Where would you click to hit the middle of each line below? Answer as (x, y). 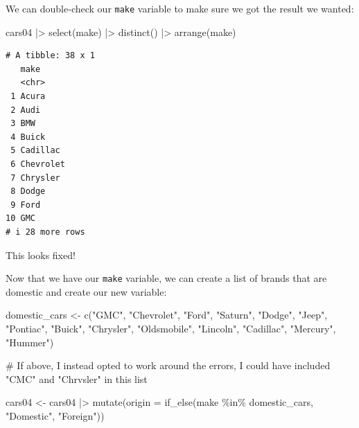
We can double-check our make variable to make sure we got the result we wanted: (180, 8)
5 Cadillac (35, 151)
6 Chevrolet (38, 164)
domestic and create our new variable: (86, 291)
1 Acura (28, 97)
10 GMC (20, 219)
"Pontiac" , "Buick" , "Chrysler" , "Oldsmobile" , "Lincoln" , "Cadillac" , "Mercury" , (171, 328)
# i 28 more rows (45, 232)
